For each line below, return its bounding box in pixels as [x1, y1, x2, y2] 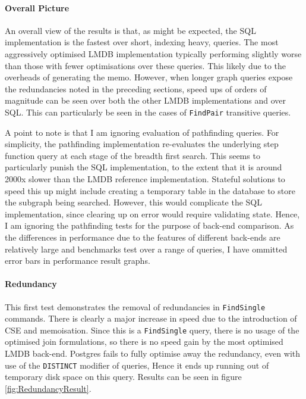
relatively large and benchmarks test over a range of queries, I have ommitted [5, 242, 288, 255]
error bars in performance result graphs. [5, 254, 150, 267]
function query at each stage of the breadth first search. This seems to [5, 149, 260, 161]
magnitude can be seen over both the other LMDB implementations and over [5, 94, 286, 107]
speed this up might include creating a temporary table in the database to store [5, 184, 295, 197]
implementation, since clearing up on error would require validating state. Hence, [5, 207, 300, 220]
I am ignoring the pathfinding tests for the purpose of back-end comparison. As [5, 219, 294, 232]
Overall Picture [5, 1, 70, 14]
